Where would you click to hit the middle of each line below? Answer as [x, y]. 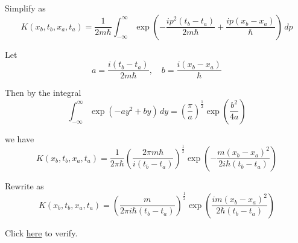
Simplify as [25, 8]
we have [20, 138]
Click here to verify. [41, 232]
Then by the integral [43, 93]
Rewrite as [24, 185]
